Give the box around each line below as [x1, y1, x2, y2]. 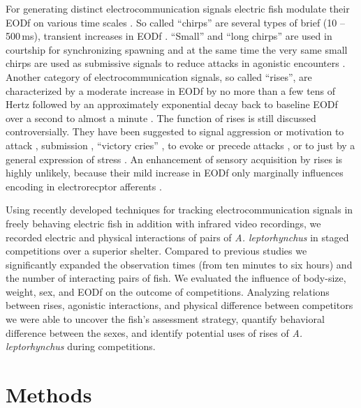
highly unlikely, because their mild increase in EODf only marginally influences [6, 165, 344, 180]
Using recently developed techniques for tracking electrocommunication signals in [6, 202, 353, 217]
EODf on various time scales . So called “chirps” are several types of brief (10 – [6, 15, 345, 29]
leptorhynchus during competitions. [6, 339, 156, 354]
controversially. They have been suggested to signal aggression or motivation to [6, 124, 344, 139]
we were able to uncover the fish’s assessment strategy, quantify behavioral [6, 312, 325, 326]
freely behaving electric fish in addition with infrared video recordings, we [6, 216, 321, 230]
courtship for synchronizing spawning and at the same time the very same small [6, 42, 348, 56]
